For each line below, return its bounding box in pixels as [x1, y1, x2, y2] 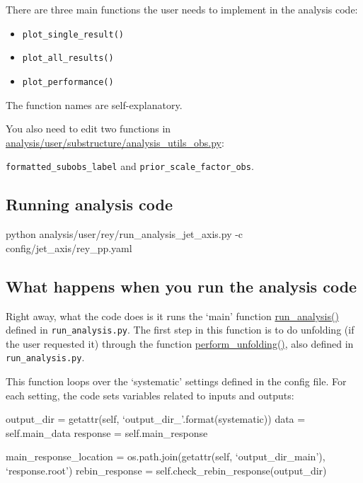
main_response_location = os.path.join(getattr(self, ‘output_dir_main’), [6, 449, 325, 464]
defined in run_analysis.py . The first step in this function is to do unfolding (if [6, 322, 355, 337]
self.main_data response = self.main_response [6, 425, 208, 440]
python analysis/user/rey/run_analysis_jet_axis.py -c [6, 227, 243, 241]
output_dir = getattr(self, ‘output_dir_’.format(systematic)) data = [6, 411, 306, 426]
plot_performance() [22, 76, 114, 87]
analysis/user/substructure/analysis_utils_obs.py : [6, 135, 224, 149]
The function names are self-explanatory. [6, 97, 183, 112]
